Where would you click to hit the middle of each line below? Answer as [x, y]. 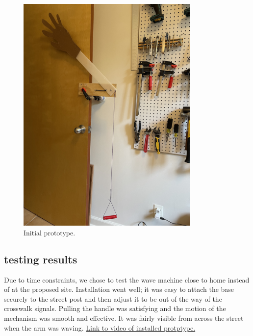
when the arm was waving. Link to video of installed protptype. [100, 327]
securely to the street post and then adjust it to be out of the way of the [113, 298]
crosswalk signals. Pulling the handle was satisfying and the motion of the [115, 308]
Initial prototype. [50, 232]
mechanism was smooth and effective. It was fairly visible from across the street [124, 318]
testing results [41, 259]
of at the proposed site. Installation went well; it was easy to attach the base [119, 289]
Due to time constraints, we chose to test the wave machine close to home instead [127, 279]
